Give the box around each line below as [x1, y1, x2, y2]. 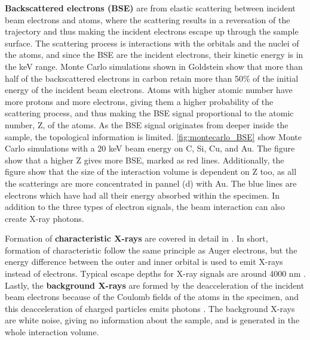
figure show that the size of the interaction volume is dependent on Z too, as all [5, 165, 297, 178]
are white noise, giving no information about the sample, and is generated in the [5, 314, 300, 326]
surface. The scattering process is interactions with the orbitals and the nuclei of [5, 36, 299, 49]
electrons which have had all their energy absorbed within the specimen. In [5, 188, 280, 201]
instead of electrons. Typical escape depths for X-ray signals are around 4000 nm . [5, 267, 306, 280]
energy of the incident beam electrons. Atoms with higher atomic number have [5, 84, 293, 96]
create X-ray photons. [5, 212, 84, 224]
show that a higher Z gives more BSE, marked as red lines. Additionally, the [5, 153, 284, 166]
